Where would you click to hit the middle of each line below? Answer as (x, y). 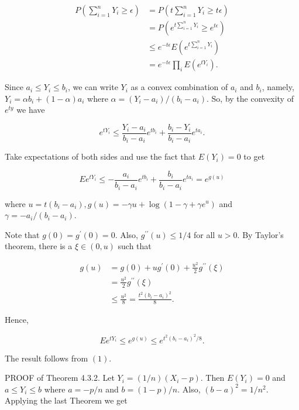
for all (205, 234)
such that (135, 246)
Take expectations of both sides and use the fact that (100, 156)
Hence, (17, 320)
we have (31, 110)
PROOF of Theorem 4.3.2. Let (60, 378)
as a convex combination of (179, 87)
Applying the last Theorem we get (66, 400)
